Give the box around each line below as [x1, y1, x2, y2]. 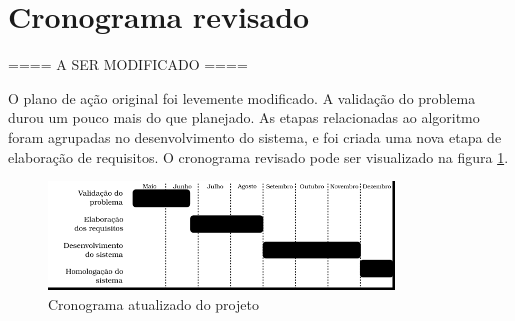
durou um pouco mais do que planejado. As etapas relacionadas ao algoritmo [8, 107, 480, 128]
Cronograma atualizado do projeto [48, 293, 259, 314]
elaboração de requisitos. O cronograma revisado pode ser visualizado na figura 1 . [8, 146, 509, 167]
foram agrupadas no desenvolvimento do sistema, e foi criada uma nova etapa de [8, 126, 502, 147]
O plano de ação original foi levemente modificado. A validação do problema [8, 87, 476, 108]
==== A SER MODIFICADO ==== [8, 54, 248, 75]
